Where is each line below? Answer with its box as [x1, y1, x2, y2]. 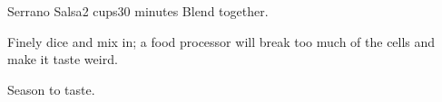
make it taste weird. [7, 50, 118, 69]
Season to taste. [7, 79, 95, 98]
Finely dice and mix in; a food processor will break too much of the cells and [7, 32, 436, 51]
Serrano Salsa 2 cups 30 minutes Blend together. [7, 2, 269, 20]
